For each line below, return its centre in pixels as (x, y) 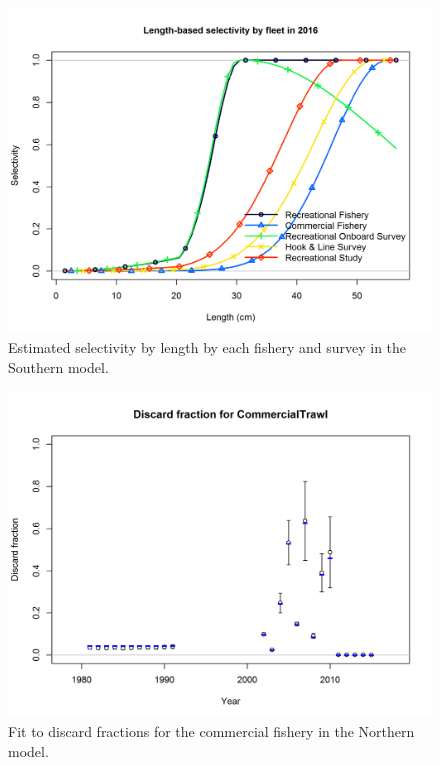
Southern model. (58, 367)
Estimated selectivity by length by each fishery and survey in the (207, 347)
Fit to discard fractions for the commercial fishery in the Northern (211, 731)
